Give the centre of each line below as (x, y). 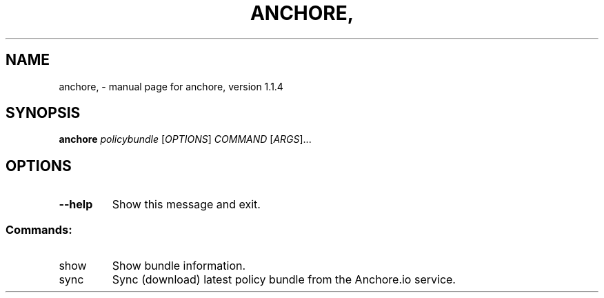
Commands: (39, 229)
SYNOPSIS (43, 113)
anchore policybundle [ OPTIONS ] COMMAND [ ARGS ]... (185, 139)
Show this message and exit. (186, 205)
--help (76, 205)
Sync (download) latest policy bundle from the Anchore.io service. (284, 280)
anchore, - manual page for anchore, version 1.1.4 (171, 86)
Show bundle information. (179, 266)
